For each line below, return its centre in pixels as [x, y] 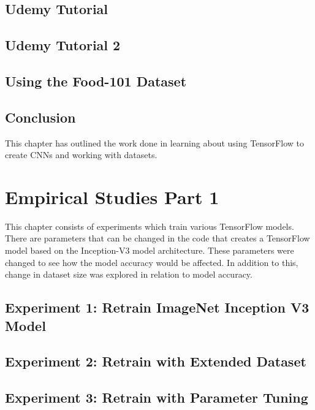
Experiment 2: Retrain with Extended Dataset [156, 361]
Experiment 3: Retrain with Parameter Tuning [157, 397]
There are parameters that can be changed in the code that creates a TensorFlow [157, 238]
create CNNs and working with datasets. [81, 155]
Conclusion [40, 117]
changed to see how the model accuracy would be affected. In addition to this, [152, 262]
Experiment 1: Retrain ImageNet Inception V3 [157, 307]
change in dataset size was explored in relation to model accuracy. [129, 274]
